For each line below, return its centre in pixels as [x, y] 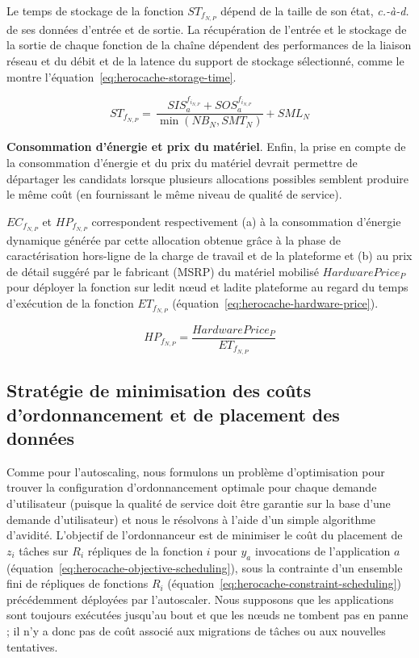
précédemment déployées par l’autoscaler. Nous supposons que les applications [200, 599]
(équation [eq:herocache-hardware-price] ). [275, 303]
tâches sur [44, 550]
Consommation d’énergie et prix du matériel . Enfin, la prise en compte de [206, 147]
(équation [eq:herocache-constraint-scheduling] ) [284, 583]
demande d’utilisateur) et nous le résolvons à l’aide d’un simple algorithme [191, 519]
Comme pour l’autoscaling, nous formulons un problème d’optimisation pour [196, 471]
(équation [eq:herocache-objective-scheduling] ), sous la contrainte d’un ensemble [205, 567]
